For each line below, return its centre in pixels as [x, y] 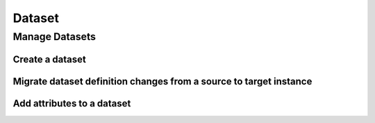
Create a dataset [49, 59]
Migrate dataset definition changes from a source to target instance [162, 81]
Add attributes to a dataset [72, 103]
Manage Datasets [55, 37]
